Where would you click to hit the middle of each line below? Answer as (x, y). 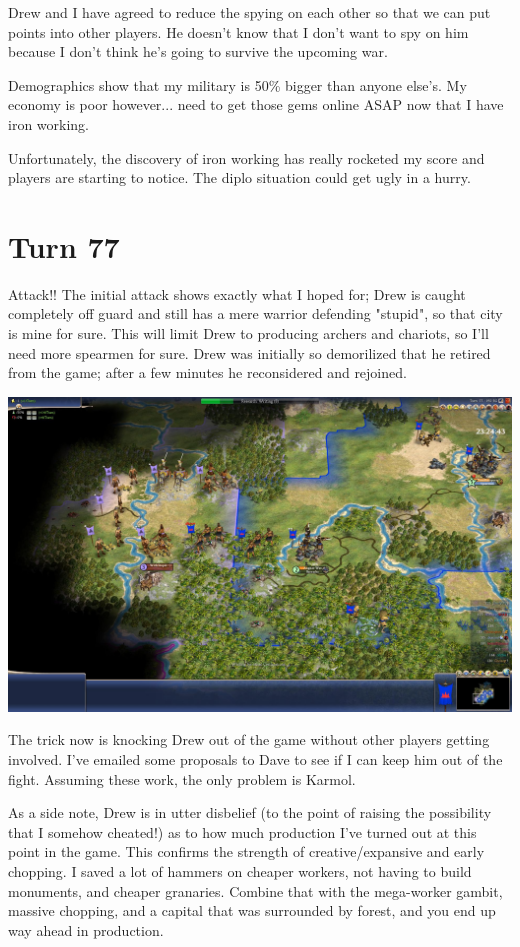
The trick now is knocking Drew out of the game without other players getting (249, 739)
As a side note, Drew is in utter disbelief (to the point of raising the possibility (250, 812)
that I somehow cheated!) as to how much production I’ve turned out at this (242, 831)
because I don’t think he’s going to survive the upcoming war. (198, 51)
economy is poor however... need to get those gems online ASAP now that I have (256, 104)
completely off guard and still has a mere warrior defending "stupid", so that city (255, 313)
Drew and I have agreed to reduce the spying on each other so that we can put (249, 12)
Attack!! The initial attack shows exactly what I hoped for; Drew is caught (237, 293)
